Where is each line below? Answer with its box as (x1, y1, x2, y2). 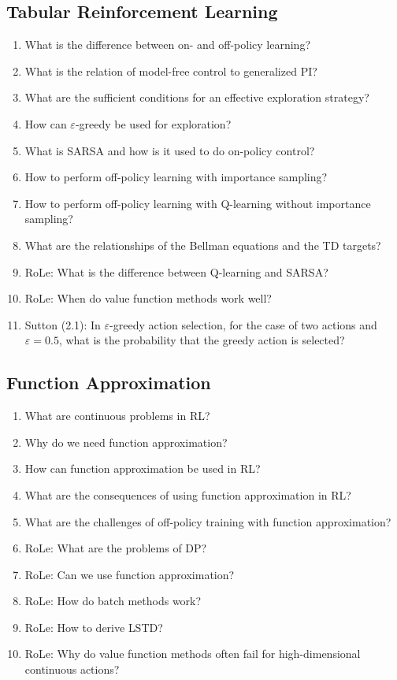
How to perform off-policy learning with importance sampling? (24, 169, 328, 185)
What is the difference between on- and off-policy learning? (24, 36, 310, 53)
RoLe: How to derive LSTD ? (24, 619, 163, 635)
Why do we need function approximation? (24, 433, 228, 450)
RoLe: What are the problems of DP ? (24, 540, 207, 556)
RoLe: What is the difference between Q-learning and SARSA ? (24, 263, 328, 280)
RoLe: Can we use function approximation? (24, 566, 235, 582)
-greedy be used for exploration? (75, 115, 232, 132)
